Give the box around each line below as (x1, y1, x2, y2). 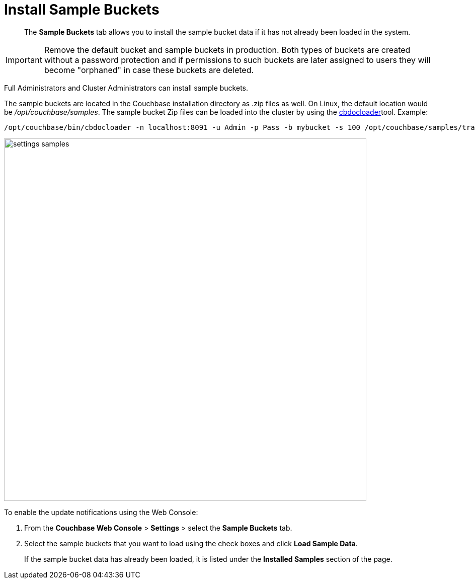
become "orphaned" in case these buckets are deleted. (44, 64, 254, 75)
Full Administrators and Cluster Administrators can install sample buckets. (4, 83, 249, 92)
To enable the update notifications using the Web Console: (4, 507, 198, 517)
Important (6, 54, 42, 65)
